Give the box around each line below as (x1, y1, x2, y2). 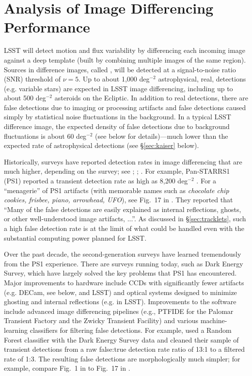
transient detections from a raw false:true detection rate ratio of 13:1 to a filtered (4, 344, 245, 354)
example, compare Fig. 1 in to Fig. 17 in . (4, 363, 130, 373)
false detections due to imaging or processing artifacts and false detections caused (4, 102, 246, 112)
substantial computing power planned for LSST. (4, 232, 147, 243)
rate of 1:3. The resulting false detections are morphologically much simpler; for (4, 353, 240, 363)
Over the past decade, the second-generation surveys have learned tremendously (4, 249, 241, 259)
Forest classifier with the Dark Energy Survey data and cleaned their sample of (4, 334, 239, 344)
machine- (200, 315, 227, 326)
